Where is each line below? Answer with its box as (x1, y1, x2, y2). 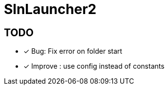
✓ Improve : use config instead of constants (23, 62, 165, 71)
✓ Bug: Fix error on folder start (23, 47, 122, 56)
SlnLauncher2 (4, 1, 96, 17)
